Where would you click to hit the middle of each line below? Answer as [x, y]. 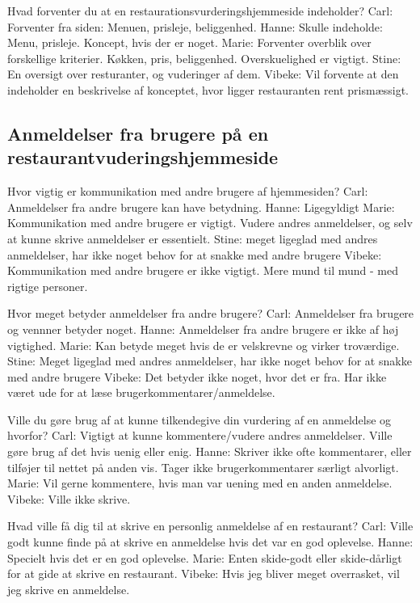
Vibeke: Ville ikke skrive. [69, 498]
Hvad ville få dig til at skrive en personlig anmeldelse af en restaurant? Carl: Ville [210, 526]
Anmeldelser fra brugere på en [138, 133]
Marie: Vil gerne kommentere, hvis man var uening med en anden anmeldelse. [200, 483]
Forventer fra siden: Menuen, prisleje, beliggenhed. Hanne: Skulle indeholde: [195, 26]
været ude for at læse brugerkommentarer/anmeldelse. [141, 392]
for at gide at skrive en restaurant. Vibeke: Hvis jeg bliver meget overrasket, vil [204, 573]
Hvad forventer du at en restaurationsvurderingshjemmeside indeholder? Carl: [200, 11]
